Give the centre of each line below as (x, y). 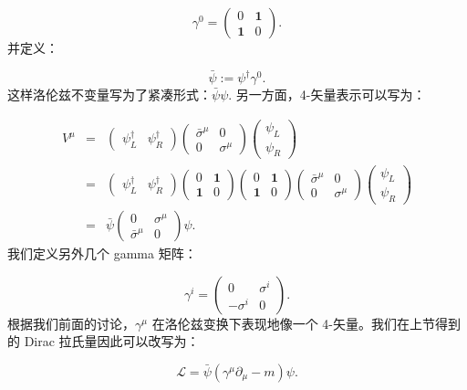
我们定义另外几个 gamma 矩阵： (102, 253)
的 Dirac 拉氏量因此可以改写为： (104, 341)
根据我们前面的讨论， (71, 323)
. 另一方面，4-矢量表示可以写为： (327, 95)
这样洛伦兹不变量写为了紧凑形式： (109, 95)
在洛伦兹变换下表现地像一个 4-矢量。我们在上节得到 (306, 323)
